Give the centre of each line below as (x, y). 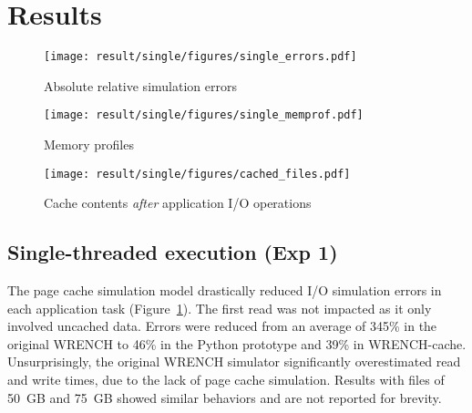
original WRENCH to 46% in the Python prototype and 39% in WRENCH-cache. (237, 343)
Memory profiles (89, 145)
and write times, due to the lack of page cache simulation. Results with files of (226, 380)
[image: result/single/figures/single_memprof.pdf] (204, 115)
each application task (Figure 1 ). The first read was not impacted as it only (220, 308)
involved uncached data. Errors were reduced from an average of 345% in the (222, 326)
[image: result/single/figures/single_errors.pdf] (200, 57)
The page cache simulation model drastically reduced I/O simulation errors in (225, 290)
